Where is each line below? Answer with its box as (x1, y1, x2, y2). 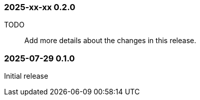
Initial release (4, 72, 48, 81)
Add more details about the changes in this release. (24, 36, 196, 45)
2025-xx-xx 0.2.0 (4, 2, 76, 12)
